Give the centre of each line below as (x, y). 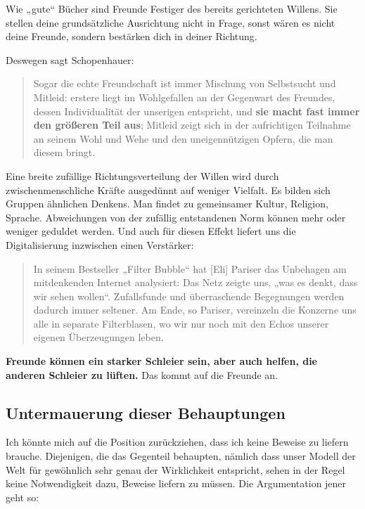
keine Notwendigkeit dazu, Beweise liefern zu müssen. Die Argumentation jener (176, 483)
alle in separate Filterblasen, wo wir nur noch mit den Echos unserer (181, 323)
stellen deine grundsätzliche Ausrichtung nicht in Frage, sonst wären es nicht (171, 22)
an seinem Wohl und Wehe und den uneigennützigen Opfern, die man (183, 138)
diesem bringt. (64, 152)
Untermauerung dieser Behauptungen (146, 412)
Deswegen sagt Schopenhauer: (70, 59)
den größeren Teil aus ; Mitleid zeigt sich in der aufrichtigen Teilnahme (192, 125)
